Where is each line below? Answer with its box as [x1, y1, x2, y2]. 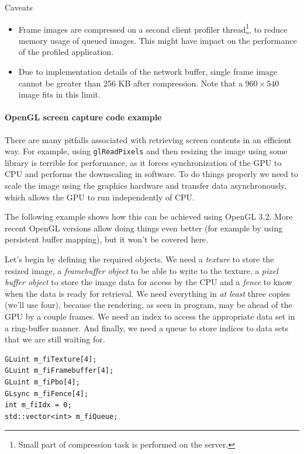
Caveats [5, 1, 33, 13]
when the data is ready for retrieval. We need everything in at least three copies [5, 287, 291, 299]
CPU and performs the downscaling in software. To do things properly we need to [5, 168, 298, 180]
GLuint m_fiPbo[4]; [5, 377, 80, 386]
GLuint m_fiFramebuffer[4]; [5, 366, 114, 375]
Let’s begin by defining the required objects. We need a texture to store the [5, 253, 274, 265]
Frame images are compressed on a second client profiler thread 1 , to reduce [18, 21, 288, 35]
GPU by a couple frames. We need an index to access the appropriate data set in [5, 310, 295, 322]
